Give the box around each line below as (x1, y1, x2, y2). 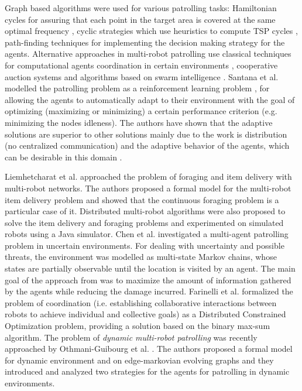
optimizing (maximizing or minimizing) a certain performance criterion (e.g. (5, 105, 277, 117)
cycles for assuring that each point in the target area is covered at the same (5, 13, 276, 25)
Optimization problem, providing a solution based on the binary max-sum (5, 320, 270, 332)
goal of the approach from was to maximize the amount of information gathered (5, 273, 291, 286)
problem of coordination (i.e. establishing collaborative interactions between (5, 296, 277, 308)
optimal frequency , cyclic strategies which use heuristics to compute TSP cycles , (5, 25, 298, 37)
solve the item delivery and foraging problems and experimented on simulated (5, 216, 284, 228)
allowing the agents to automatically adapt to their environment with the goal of (5, 93, 295, 105)
